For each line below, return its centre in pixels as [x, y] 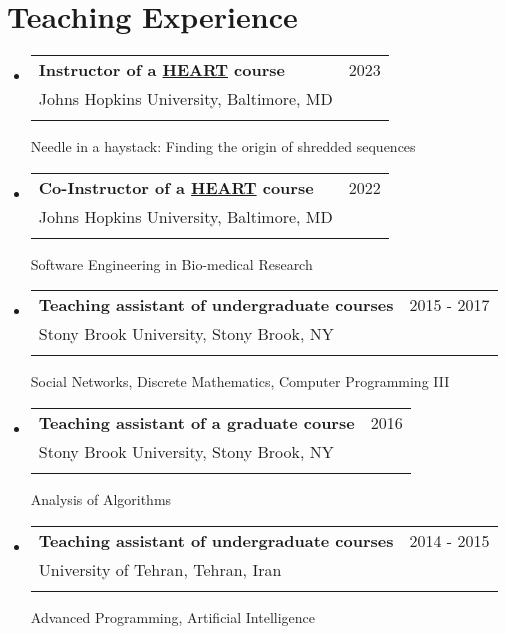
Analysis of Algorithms [101, 498]
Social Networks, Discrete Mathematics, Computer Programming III [240, 381]
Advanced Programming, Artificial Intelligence [173, 616]
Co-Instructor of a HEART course [176, 187]
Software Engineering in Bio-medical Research [171, 263]
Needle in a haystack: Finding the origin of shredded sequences [223, 146]
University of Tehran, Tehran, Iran [160, 569]
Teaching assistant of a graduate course [196, 422]
